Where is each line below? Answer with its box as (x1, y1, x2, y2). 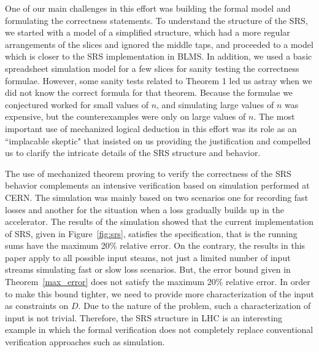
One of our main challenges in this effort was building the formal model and (5, 2, 291, 14)
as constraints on (5, 299, 69, 312)
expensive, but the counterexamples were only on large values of (5, 110, 246, 123)
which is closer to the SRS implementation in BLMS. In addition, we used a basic (5, 50, 312, 63)
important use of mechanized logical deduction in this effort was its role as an (5, 122, 297, 135)
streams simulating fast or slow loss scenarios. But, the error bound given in (5, 263, 291, 276)
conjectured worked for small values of (5, 98, 148, 111)
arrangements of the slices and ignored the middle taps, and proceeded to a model (5, 37, 313, 50)
